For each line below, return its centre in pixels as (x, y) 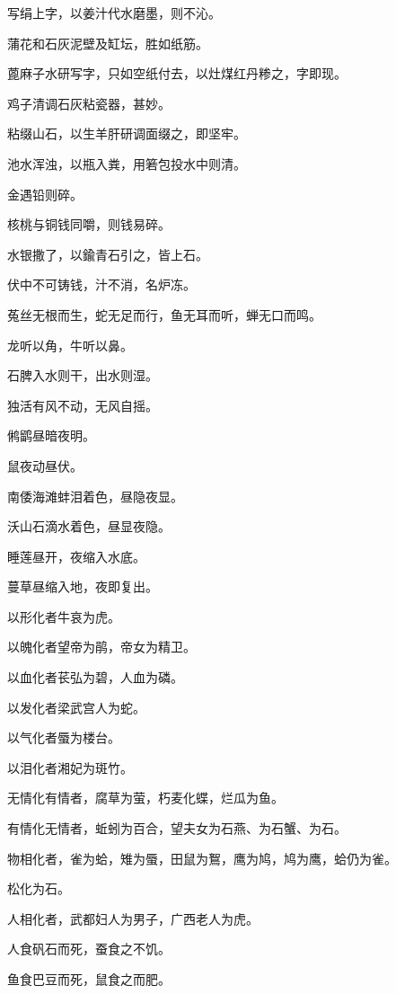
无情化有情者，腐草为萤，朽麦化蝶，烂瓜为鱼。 (145, 798)
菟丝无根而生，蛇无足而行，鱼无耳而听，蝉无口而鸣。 (164, 314)
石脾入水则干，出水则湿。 (83, 375)
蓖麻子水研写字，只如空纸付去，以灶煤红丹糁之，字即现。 (177, 73)
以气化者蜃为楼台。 (64, 737)
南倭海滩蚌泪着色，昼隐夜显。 (95, 496)
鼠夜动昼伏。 (45, 465)
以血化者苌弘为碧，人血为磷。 (95, 677)
